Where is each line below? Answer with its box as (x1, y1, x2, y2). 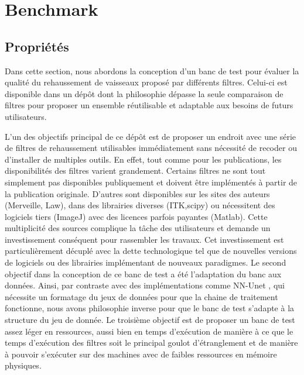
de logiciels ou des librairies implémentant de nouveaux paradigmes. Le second (5, 256, 286, 269)
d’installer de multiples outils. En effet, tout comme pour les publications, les (5, 153, 282, 165)
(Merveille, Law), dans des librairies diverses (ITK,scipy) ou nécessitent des (5, 199, 275, 211)
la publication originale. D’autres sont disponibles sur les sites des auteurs (5, 187, 270, 199)
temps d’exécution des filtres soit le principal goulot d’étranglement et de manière (5, 336, 298, 349)
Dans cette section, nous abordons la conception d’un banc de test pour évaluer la (5, 64, 299, 77)
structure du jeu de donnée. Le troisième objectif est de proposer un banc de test (5, 314, 295, 326)
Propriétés (5, 37, 69, 55)
